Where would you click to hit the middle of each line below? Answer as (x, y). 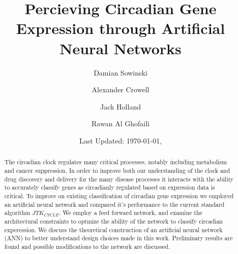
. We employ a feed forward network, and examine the (130, 213)
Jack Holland (121, 106)
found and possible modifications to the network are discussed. (87, 246)
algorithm (17, 213)
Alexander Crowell (121, 89)
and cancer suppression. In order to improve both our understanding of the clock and (117, 170)
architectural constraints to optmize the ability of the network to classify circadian (113, 221)
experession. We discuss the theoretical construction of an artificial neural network (113, 229)
